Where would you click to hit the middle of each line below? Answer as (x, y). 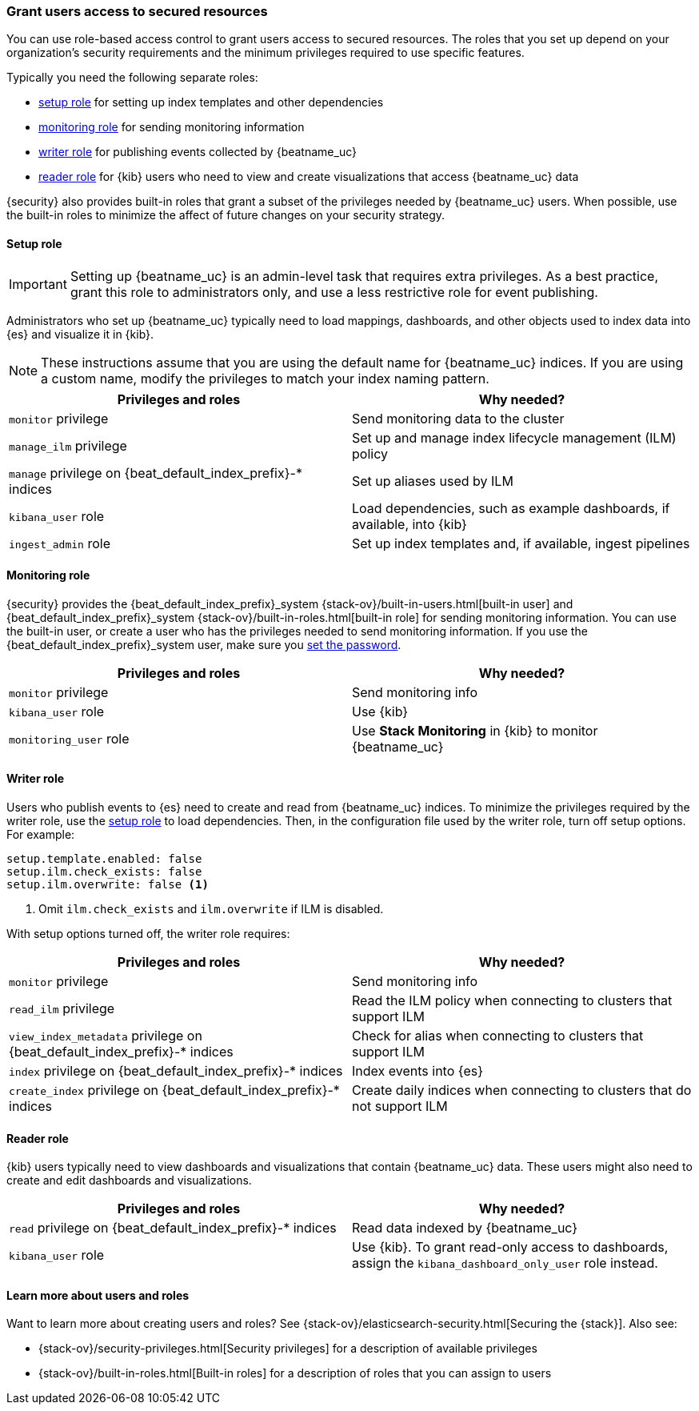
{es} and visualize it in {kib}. (80, 334)
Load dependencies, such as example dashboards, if (511, 508)
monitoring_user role (69, 738)
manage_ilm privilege (68, 445)
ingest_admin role (60, 543)
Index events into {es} (417, 1071)
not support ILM (400, 1106)
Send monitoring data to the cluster (458, 418)
